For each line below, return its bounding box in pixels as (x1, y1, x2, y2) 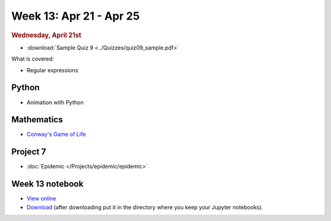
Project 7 (11, 147, 46, 157)
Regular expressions (26, 66, 78, 73)
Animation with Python (26, 99, 84, 106)
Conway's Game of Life (26, 130, 86, 138)
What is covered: (11, 55, 55, 62)
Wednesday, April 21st (11, 31, 82, 39)
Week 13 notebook (11, 179, 84, 189)
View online (26, 195, 56, 202)
